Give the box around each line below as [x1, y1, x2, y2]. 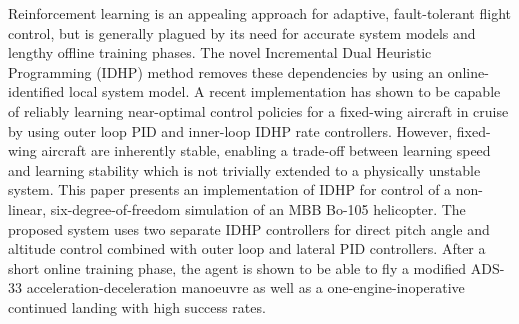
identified [8, 81, 65, 102]
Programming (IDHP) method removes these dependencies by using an [8, 61, 443, 82]
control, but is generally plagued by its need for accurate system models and [8, 22, 476, 43]
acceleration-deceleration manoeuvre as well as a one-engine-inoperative [26, 277, 465, 298]
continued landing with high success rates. [8, 296, 266, 317]
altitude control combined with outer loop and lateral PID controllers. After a [8, 238, 486, 259]
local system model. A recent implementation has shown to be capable [69, 81, 501, 102]
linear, [8, 198, 47, 219]
